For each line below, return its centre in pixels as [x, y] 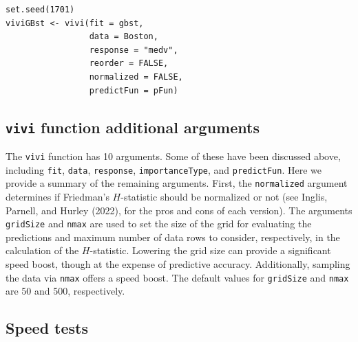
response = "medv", [134, 50]
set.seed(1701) [40, 10]
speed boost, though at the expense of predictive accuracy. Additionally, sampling [178, 263]
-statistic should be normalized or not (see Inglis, [224, 196]
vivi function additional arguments [133, 127]
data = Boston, [124, 37]
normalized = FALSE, [136, 77]
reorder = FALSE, [129, 64]
